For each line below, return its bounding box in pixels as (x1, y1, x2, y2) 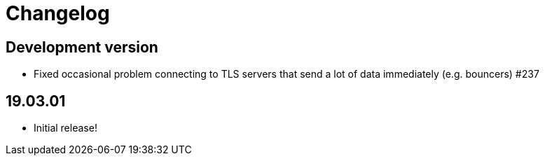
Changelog (6, 1, 110, 25)
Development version (6, 38, 158, 56)
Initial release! (34, 122, 97, 134)
